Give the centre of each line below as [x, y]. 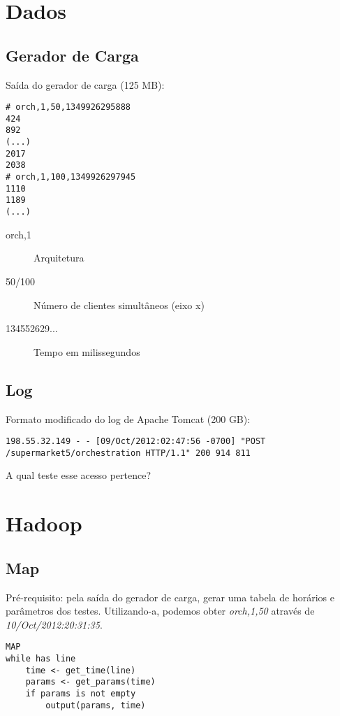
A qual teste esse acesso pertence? [79, 475]
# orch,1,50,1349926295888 [68, 107]
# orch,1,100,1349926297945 [71, 177]
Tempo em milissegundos [87, 351]
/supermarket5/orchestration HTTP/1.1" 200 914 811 [128, 453]
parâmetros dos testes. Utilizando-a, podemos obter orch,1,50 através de [160, 611]
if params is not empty [81, 693]
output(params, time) [96, 705]
